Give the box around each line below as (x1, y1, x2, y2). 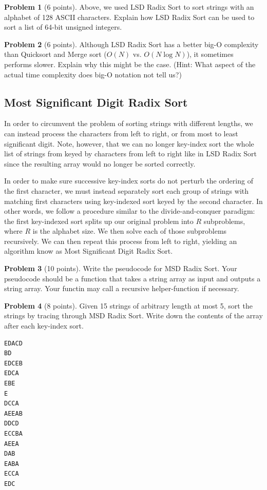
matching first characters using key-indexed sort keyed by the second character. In (4, 195, 263, 206)
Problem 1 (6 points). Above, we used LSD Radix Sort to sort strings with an (4, 2, 254, 12)
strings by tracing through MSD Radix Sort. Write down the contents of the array (4, 310, 263, 321)
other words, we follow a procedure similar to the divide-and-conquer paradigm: (4, 206, 255, 216)
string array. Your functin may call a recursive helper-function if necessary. (4, 283, 239, 294)
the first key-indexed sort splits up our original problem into (4, 215, 194, 226)
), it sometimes (186, 49, 234, 59)
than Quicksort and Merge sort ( (4, 49, 107, 59)
